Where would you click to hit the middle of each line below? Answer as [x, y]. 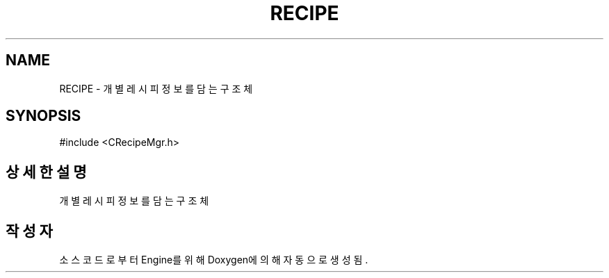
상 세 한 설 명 [46, 172]
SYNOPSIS [43, 116]
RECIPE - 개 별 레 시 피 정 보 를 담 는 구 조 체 [156, 88]
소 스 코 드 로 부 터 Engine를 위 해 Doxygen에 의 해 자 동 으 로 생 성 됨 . [214, 260]
